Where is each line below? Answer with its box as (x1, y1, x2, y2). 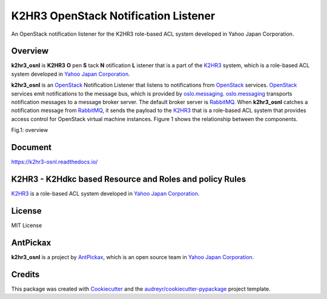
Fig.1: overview (11, 126, 48, 134)
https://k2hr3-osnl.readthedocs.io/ (11, 158, 98, 166)
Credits (11, 269, 40, 280)
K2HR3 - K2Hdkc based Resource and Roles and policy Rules (11, 174, 246, 184)
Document (11, 142, 51, 153)
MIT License (11, 222, 42, 229)
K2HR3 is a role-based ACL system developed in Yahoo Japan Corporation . (11, 190, 200, 197)
